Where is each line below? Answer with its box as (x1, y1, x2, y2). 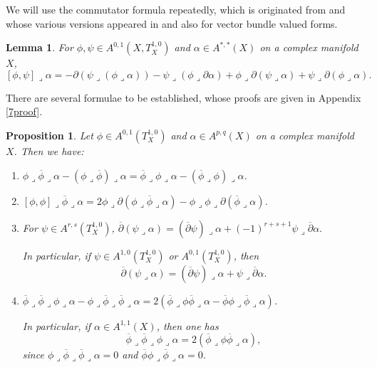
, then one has (156, 318, 219, 333)
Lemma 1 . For (6, 40, 73, 55)
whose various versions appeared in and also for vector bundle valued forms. (6, 16, 338, 31)
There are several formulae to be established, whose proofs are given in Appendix (6, 90, 361, 105)
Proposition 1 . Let (6, 127, 93, 142)
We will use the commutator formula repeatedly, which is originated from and (6, 2, 346, 16)
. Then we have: (14, 143, 84, 158)
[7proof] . (6, 104, 43, 119)
